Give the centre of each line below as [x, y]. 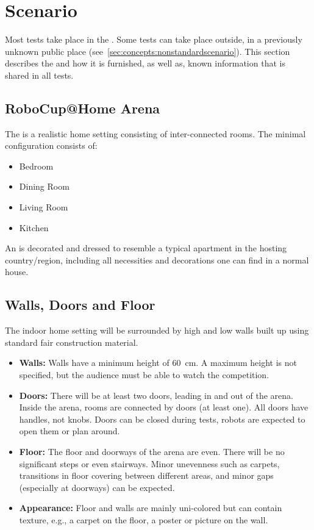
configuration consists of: [51, 145]
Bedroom [36, 166]
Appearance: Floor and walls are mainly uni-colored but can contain [151, 508]
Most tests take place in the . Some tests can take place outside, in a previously [154, 39]
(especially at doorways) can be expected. [97, 487]
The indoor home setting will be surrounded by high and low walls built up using [157, 330]
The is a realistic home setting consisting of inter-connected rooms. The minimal [155, 133]
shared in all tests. [39, 75]
